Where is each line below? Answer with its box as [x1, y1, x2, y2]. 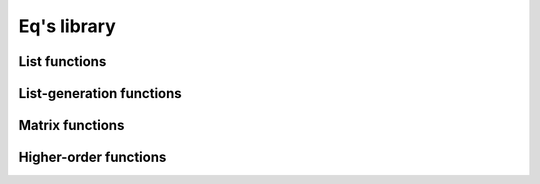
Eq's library [18, 15, 117, 37]
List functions [18, 53, 107, 70]
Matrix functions [18, 117, 125, 134]
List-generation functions [18, 85, 182, 102]
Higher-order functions [18, 149, 167, 166]
